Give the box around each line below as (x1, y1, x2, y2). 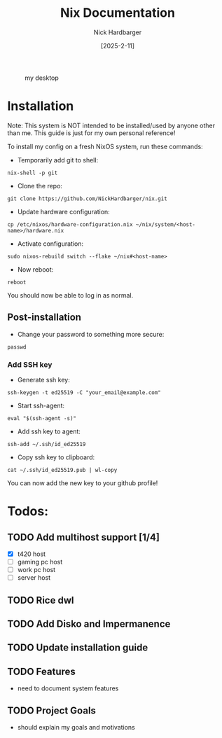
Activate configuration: (17, 239, 84, 248)
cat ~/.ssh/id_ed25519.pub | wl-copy (7, 466, 118, 473)
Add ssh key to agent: (17, 427, 81, 436)
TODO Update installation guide (7, 642, 148, 654)
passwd (7, 343, 27, 351)
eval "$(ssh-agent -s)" (7, 415, 77, 422)
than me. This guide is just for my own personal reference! (7, 128, 176, 137)
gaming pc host (17, 558, 63, 566)
